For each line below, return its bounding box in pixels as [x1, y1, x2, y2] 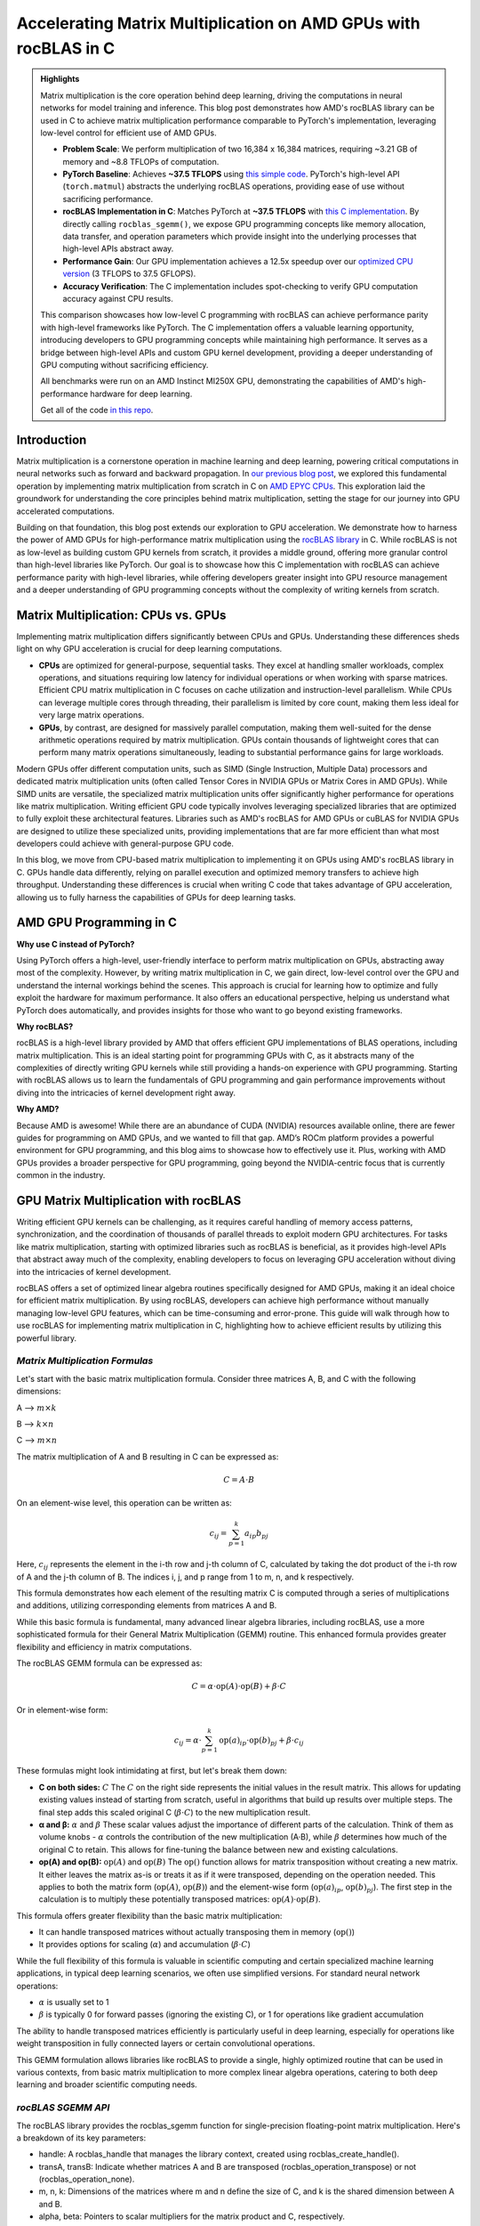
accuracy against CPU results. [62, 293, 173, 304]
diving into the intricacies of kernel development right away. [16, 1087, 236, 1098]
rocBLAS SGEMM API [16, 2101, 110, 2114]
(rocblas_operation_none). [38, 2173, 135, 2185]
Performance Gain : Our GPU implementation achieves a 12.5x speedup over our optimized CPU [62, 256, 413, 266]
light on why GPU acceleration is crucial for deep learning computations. [16, 644, 283, 654]
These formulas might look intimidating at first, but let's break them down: [16, 1766, 288, 1776]
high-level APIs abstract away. [62, 243, 174, 254]
